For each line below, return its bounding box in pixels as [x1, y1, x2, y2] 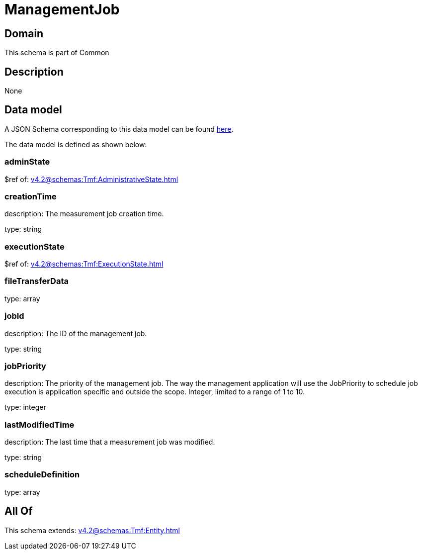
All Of [4, 505, 33, 518]
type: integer [4, 403, 46, 412]
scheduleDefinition [4, 469, 80, 480]
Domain [4, 27, 44, 40]
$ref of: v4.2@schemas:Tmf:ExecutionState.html [4, 260, 164, 269]
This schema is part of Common [4, 48, 109, 57]
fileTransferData [4, 276, 69, 286]
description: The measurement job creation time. [4, 209, 164, 218]
